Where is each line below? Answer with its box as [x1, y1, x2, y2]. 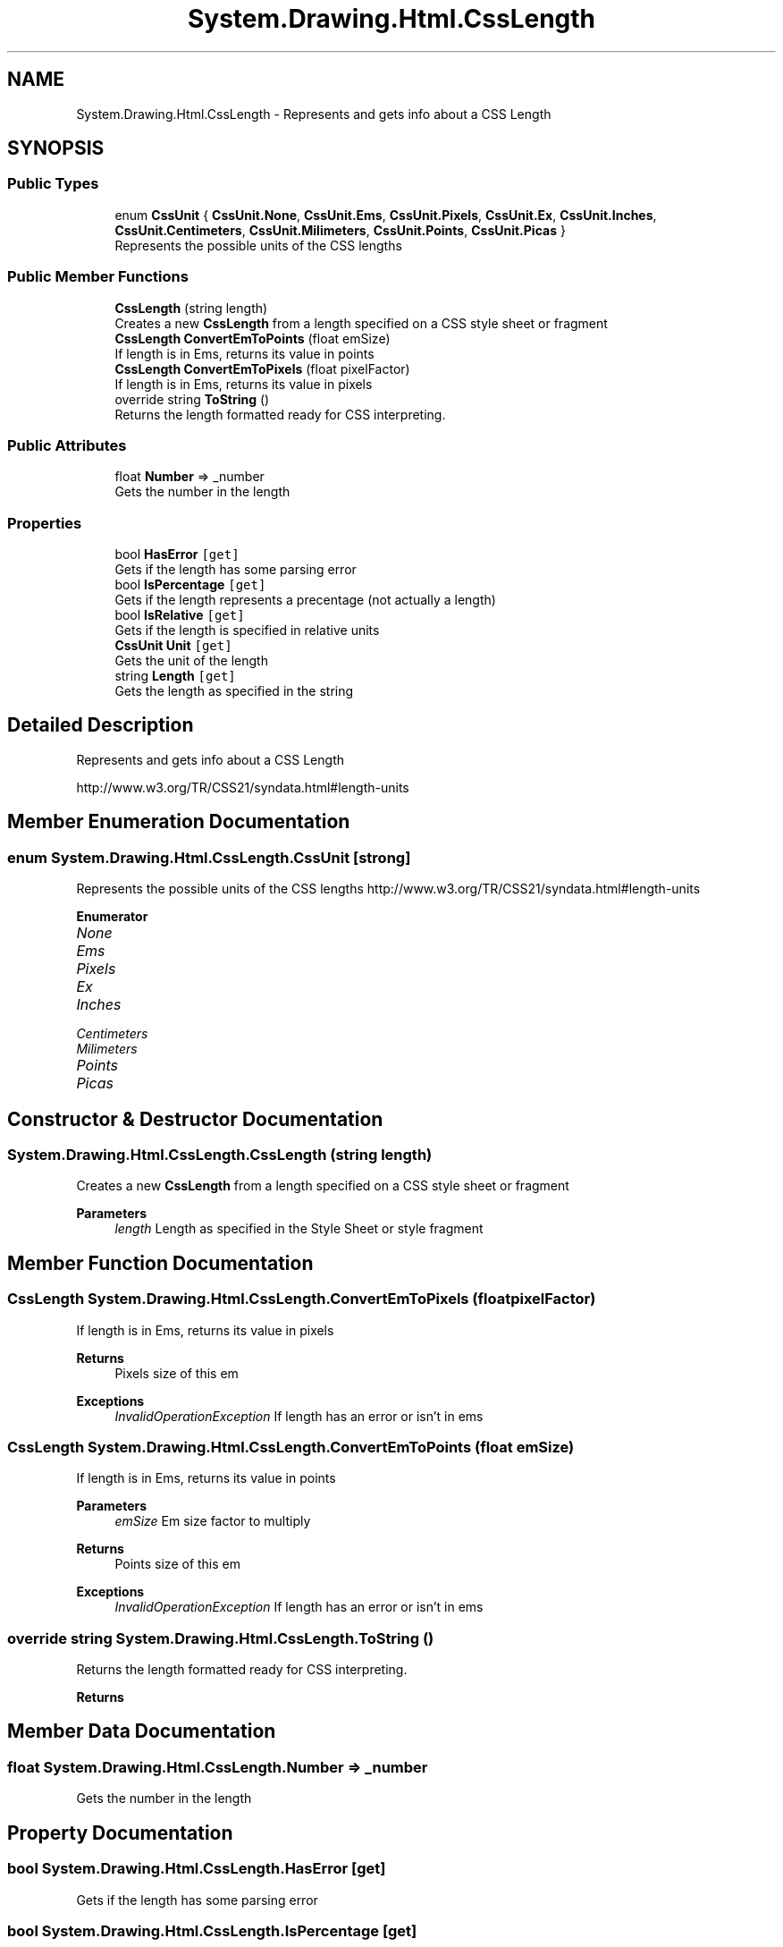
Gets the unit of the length [114, 653, 268, 669]
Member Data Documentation [7, 1720, 276, 1743]
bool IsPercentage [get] [114, 577, 266, 593]
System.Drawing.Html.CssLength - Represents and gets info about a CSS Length [76, 106, 551, 122]
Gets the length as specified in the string [114, 683, 354, 699]
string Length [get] [114, 668, 236, 684]
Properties [7, 513, 82, 532]
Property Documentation [7, 1821, 233, 1844]
